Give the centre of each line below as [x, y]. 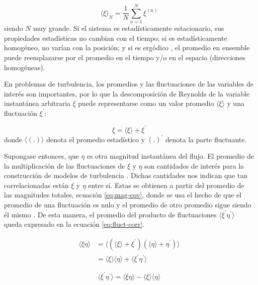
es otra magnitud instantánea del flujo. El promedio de [170, 156]
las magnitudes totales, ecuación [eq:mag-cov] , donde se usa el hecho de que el [123, 195]
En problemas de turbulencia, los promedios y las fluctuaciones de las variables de [129, 84]
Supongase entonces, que [42, 156]
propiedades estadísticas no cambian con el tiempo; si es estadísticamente [116, 38]
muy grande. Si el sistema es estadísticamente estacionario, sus [129, 28]
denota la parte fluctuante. [206, 139]
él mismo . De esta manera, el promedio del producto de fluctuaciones [110, 214]
